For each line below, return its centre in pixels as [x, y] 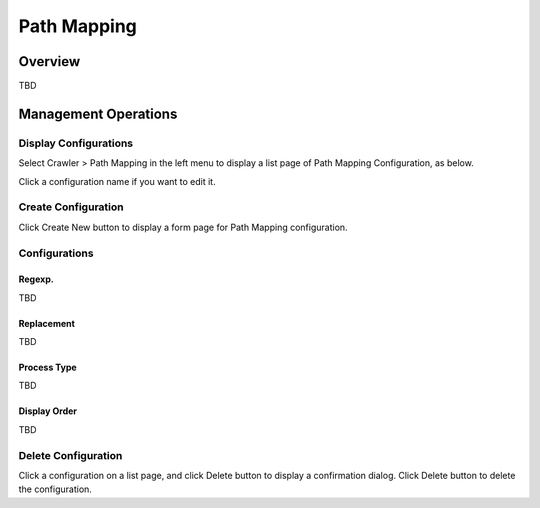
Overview [49, 61]
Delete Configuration [70, 455]
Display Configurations [76, 143]
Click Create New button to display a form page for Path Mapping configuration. [183, 227]
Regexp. [36, 279]
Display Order [48, 411]
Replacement [46, 323]
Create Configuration [71, 207]
